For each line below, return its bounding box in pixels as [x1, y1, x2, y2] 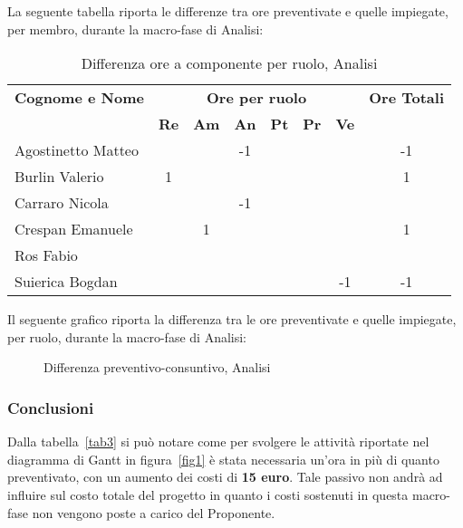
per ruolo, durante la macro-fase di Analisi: [7, 327, 246, 346]
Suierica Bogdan [14, 271, 118, 293]
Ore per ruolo [207, 87, 307, 109]
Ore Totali [369, 87, 445, 109]
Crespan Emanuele [14, 218, 133, 240]
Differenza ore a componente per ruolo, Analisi [81, 53, 378, 74]
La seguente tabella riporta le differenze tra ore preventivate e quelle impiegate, [7, 2, 449, 20]
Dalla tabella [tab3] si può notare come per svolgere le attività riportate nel [7, 432, 429, 451]
